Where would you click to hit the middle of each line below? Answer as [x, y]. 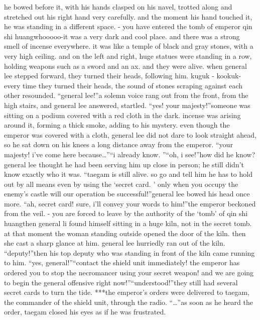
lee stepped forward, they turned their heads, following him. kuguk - [109, 76]
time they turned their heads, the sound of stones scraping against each [133, 85]
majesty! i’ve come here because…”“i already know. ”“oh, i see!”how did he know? [130, 154]
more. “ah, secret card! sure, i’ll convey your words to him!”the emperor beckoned [130, 203]
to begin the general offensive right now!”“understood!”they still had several [121, 282]
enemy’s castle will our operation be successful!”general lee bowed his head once [127, 194]
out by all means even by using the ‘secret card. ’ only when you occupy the [121, 184]
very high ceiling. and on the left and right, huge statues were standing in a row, [128, 56]
